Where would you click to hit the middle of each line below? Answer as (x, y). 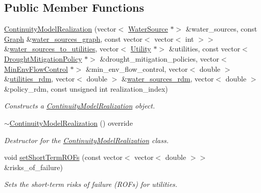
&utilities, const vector (205, 49)
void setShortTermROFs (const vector (63, 157)
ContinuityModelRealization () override (71, 122)
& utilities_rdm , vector (40, 79)
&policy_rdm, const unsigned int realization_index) (86, 88)
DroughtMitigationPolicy (43, 58)
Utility (141, 49)
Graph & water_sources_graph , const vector (73, 38)
